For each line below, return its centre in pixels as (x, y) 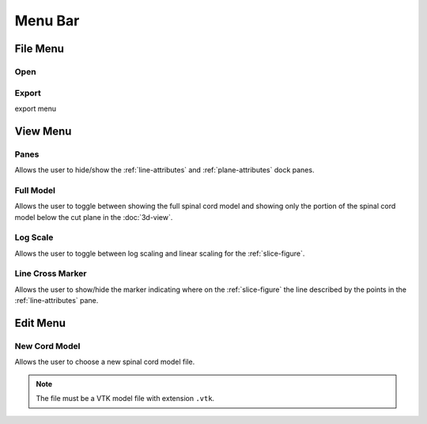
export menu (36, 108)
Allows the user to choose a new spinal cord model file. (105, 362)
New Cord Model (47, 346)
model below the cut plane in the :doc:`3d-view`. (94, 217)
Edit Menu (40, 323)
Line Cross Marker (51, 274)
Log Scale (34, 237)
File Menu (40, 49)
